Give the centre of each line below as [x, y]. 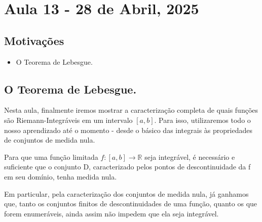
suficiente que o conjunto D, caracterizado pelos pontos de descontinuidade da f [127, 167]
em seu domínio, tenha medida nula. [61, 176]
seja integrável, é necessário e [190, 157]
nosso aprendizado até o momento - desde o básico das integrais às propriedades [128, 130]
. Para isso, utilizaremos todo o [202, 120]
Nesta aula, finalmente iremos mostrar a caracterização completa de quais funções [131, 110]
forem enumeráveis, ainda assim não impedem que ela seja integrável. [111, 213]
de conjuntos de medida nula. [50, 140]
